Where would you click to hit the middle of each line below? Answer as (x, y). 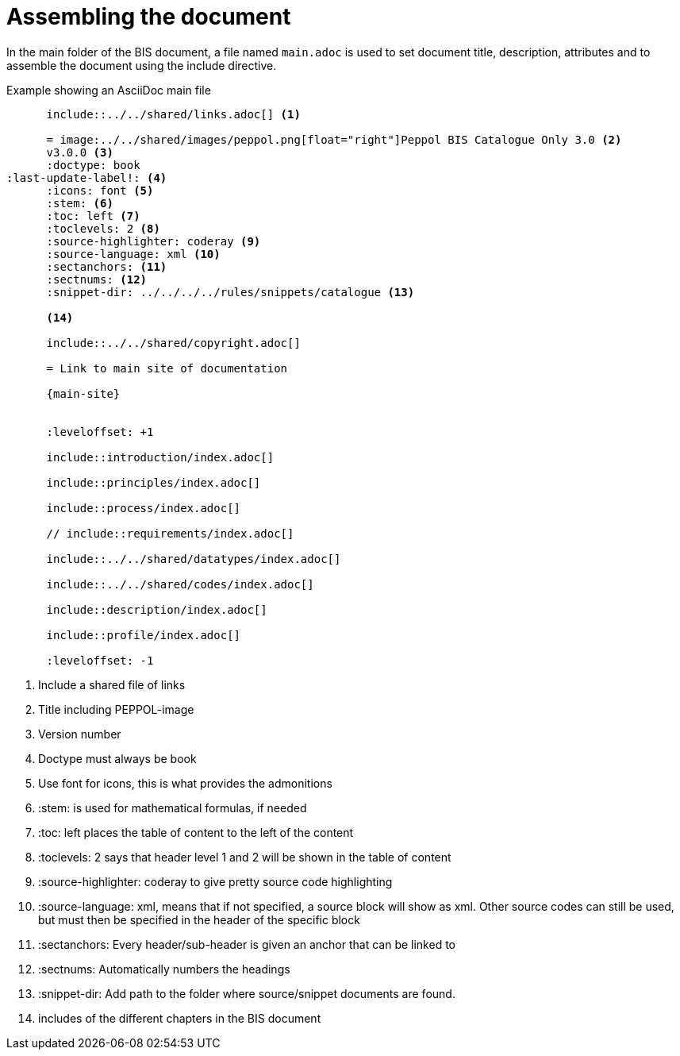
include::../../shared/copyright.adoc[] (173, 343)
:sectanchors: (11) (107, 266)
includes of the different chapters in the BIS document (180, 1018)
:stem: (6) (80, 203)
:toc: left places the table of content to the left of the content (196, 832)
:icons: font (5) (100, 190)
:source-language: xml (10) (133, 254)
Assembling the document (149, 17)
